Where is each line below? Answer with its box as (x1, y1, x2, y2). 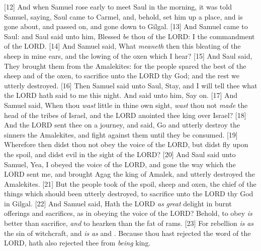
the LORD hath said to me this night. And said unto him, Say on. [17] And (4, 90, 238, 100)
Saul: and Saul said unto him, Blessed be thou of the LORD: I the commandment (4, 31, 255, 41)
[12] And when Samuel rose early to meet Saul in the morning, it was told (4, 2, 232, 12)
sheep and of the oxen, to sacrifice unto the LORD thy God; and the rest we (4, 70, 240, 81)
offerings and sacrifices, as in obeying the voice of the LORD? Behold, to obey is (4, 208, 252, 218)
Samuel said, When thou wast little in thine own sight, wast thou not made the (4, 99, 248, 110)
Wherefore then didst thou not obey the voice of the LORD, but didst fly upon (4, 139, 248, 150)
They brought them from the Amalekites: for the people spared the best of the (4, 60, 246, 71)
